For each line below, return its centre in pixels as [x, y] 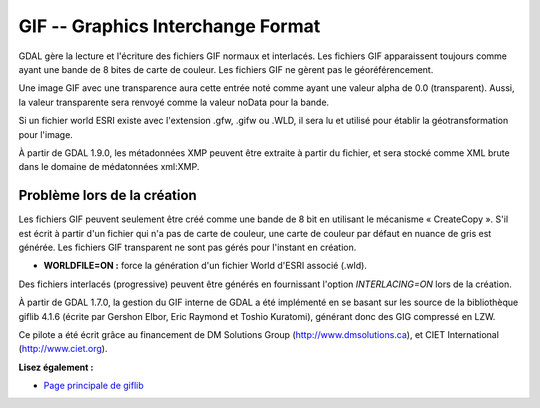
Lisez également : [56, 367]
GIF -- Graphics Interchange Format [169, 26]
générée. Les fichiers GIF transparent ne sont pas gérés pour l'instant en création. [187, 247]
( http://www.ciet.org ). [63, 349]
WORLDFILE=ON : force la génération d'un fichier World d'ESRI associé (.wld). [205, 266]
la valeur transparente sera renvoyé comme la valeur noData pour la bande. [174, 102]
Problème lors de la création [107, 195]
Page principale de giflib [93, 386]
